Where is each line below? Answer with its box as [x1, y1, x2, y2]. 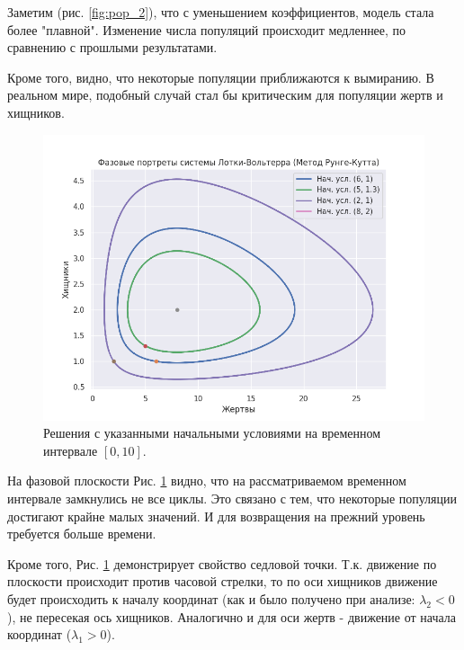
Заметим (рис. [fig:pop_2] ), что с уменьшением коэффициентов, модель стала [7, 3, 434, 21]
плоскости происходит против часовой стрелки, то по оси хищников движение [7, 572, 438, 591]
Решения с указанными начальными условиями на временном [43, 423, 381, 442]
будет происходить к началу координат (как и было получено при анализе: [7, 589, 415, 608]
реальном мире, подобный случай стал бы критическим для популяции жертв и [7, 85, 443, 104]
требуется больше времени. [7, 524, 156, 543]
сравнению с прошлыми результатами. [7, 38, 218, 57]
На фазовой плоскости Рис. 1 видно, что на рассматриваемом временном [7, 471, 406, 490]
